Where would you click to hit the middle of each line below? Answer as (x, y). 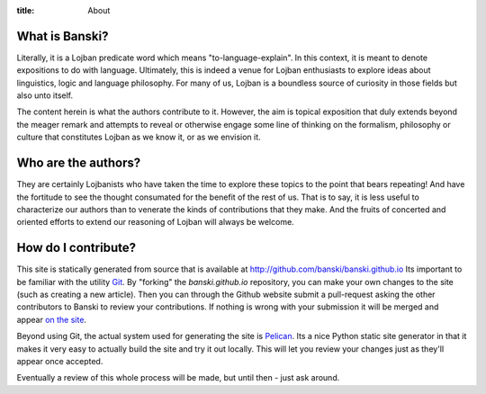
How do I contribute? (76, 248)
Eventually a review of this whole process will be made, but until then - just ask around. (178, 378)
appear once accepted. (60, 361)
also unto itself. (45, 95)
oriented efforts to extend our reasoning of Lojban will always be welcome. (155, 222)
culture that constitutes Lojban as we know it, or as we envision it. (139, 137)
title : (26, 10)
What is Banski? (63, 36)
